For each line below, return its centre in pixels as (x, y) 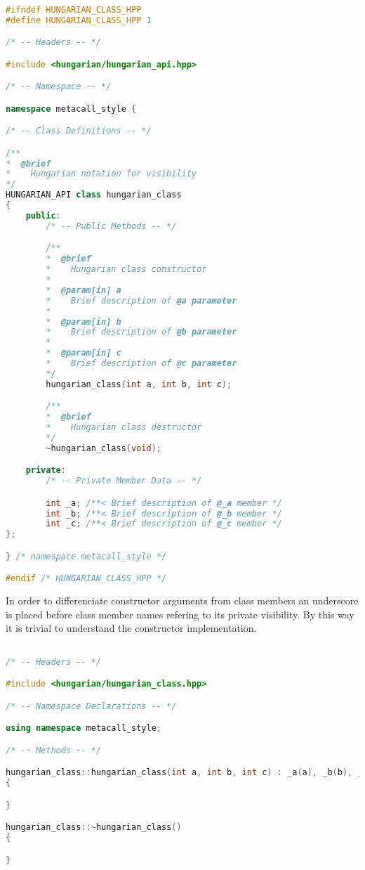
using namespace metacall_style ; (84, 728)
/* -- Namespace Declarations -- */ (91, 706)
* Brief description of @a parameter (141, 300)
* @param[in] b (84, 322)
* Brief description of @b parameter (141, 332)
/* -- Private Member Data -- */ (124, 481)
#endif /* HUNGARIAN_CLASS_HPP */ (86, 579)
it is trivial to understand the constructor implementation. (131, 628)
